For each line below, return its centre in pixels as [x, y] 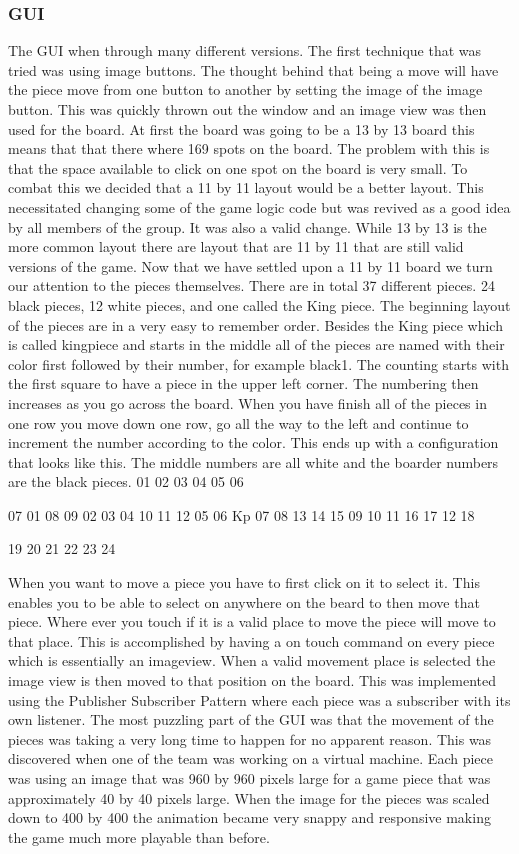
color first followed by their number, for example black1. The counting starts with [258, 363]
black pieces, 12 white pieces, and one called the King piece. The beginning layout [259, 304]
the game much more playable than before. [139, 836]
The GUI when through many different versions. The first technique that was [245, 50]
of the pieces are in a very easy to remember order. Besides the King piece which [255, 324]
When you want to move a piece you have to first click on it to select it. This [244, 582]
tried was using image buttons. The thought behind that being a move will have [253, 69]
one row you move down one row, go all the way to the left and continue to [238, 422]
